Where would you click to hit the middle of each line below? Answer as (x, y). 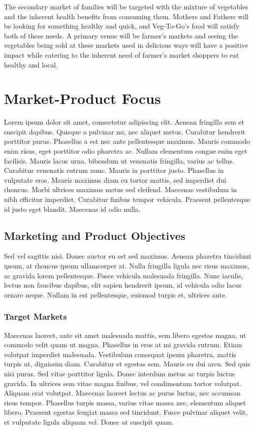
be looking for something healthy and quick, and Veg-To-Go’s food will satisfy (122, 26)
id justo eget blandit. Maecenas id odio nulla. (72, 209)
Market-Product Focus (82, 98)
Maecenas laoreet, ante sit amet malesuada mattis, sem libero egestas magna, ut (125, 335)
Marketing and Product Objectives (95, 235)
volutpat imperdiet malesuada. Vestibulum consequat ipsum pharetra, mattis (120, 354)
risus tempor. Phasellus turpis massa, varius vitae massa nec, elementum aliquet (125, 402)
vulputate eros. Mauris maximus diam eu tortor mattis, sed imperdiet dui (115, 180)
